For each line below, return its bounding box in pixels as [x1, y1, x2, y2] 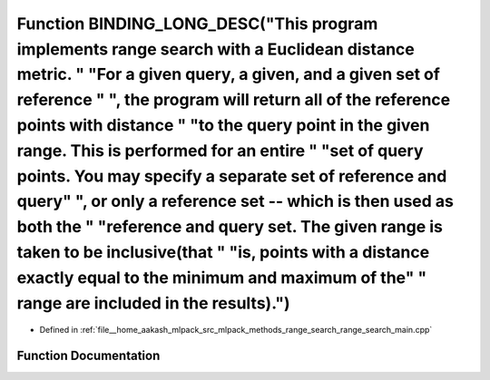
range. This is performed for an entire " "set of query [16, 141, 424, 161]
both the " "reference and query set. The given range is [16, 217, 444, 238]
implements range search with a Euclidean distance [16, 39, 415, 59]
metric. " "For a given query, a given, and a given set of [16, 64, 440, 85]
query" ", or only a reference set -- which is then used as [16, 191, 454, 212]
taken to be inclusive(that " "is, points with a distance [16, 241, 430, 262]
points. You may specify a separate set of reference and [16, 166, 447, 186]
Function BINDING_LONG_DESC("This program [16, 14, 378, 34]
